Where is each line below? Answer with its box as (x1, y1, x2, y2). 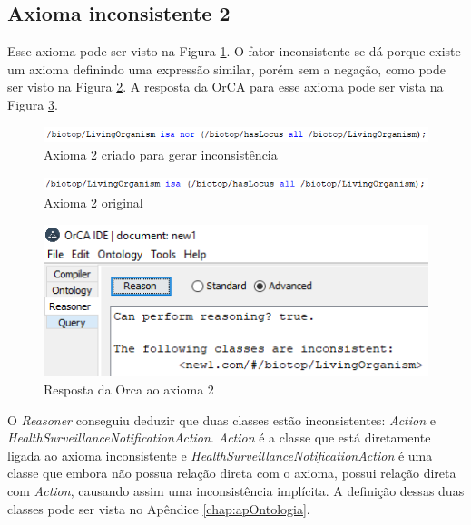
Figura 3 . (7, 94, 58, 113)
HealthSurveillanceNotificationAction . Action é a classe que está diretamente (7, 428, 431, 447)
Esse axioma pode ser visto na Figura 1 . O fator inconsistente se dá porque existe (7, 42, 461, 61)
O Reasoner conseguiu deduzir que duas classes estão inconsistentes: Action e (7, 410, 436, 429)
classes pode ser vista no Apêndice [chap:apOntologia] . (7, 499, 310, 518)
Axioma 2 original (44, 193, 143, 212)
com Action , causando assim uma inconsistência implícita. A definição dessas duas (7, 481, 465, 500)
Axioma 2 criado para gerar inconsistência (44, 145, 278, 164)
